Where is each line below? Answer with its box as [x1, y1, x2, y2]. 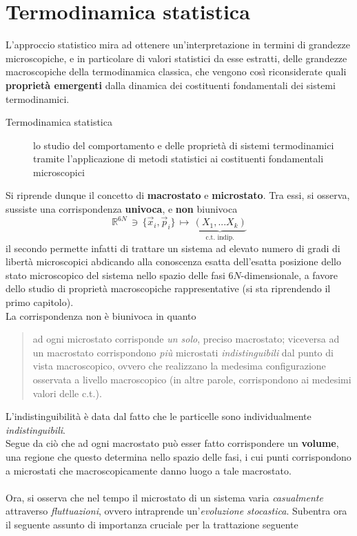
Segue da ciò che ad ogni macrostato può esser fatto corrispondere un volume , [6, 436, 339, 450]
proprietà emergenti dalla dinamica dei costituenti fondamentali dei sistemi [6, 77, 336, 92]
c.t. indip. [205, 234, 234, 242]
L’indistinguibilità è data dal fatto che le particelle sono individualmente [6, 409, 312, 423]
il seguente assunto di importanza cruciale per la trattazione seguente [6, 517, 298, 531]
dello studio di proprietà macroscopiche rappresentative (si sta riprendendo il [6, 281, 331, 296]
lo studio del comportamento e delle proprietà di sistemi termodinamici [33, 137, 334, 152]
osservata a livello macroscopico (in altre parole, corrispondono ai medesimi [32, 372, 351, 386]
